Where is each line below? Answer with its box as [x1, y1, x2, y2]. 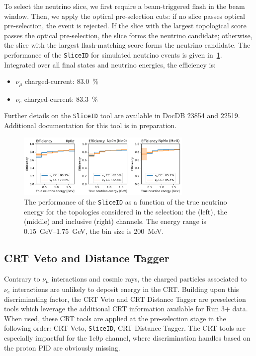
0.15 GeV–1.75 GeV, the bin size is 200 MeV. [24, 225, 164, 236]
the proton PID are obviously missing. [4, 342, 120, 353]
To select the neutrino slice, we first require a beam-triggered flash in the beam [4, 1, 245, 11]
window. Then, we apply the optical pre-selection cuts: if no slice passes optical [4, 10, 246, 21]
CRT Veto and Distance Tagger [4, 250, 170, 265]
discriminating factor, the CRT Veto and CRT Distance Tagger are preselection [4, 293, 246, 304]
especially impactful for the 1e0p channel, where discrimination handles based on [4, 333, 251, 343]
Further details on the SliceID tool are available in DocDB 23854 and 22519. [4, 110, 240, 121]
